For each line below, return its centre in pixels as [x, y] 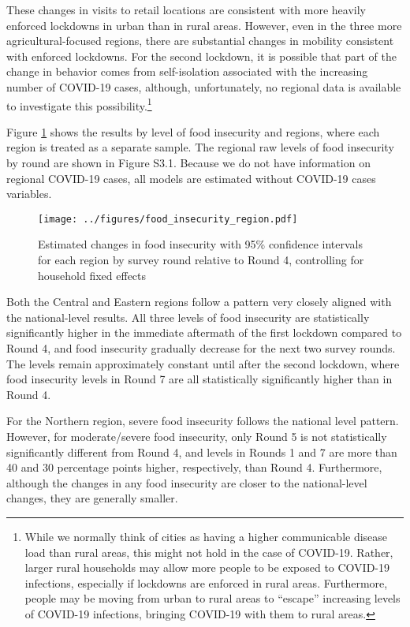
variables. [29, 194]
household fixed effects [92, 275]
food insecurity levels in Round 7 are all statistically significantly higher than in [199, 379]
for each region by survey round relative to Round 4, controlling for [201, 260]
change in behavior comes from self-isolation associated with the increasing [187, 71]
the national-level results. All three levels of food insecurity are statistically [188, 317]
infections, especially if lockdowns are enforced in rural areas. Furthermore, [206, 582]
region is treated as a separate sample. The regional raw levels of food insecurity [200, 147]
